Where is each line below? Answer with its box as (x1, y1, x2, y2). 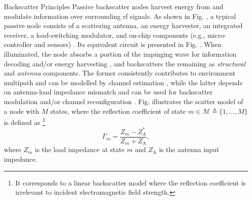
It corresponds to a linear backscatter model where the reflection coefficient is (15, 177, 246, 187)
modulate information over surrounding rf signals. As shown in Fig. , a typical (4, 11, 236, 21)
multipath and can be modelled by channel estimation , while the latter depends (4, 77, 243, 87)
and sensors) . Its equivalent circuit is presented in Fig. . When (34, 39, 221, 49)
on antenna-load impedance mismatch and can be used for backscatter (4, 87, 213, 97)
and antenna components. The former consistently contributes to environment (4, 68, 236, 78)
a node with (4, 106, 39, 116)
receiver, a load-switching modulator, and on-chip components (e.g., (4, 30, 205, 40)
